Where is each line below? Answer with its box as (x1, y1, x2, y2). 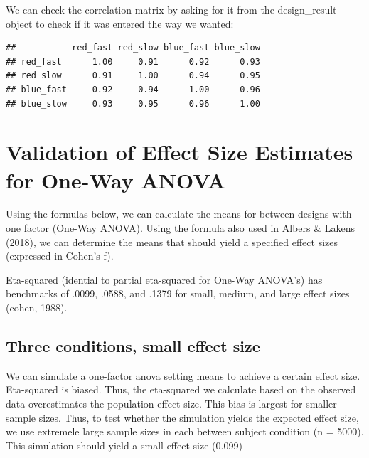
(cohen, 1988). (6, 300, 68, 315)
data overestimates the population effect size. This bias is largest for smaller (6, 396, 337, 411)
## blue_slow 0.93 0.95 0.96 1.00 (6, 98, 260, 109)
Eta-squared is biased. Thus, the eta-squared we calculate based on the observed (6, 382, 356, 397)
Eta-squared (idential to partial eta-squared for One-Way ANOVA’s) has (6, 272, 323, 287)
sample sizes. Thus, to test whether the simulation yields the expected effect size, (6, 410, 359, 425)
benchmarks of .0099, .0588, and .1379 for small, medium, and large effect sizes (6, 286, 350, 301)
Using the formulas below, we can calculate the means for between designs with (6, 206, 352, 221)
